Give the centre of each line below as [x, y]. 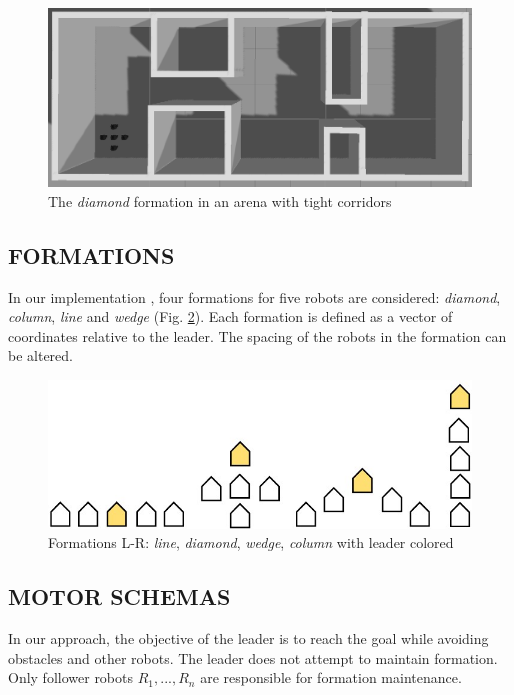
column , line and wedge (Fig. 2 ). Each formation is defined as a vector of [230, 316]
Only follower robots [71, 677]
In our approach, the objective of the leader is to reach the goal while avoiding [248, 637]
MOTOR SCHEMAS [119, 596]
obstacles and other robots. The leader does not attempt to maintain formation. [253, 657]
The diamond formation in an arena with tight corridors [220, 200]
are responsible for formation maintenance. [331, 677]
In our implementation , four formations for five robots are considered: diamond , [254, 296]
